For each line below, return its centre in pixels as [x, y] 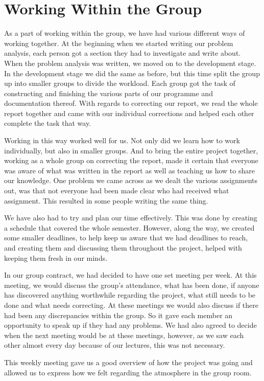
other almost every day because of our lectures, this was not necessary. [115, 345]
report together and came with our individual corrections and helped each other [129, 113]
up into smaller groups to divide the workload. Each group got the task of [120, 83]
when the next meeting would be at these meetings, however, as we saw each [124, 335]
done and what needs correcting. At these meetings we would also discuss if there [131, 305]
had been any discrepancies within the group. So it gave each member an [118, 315]
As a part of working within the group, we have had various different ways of [125, 33]
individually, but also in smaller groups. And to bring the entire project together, [131, 150]
